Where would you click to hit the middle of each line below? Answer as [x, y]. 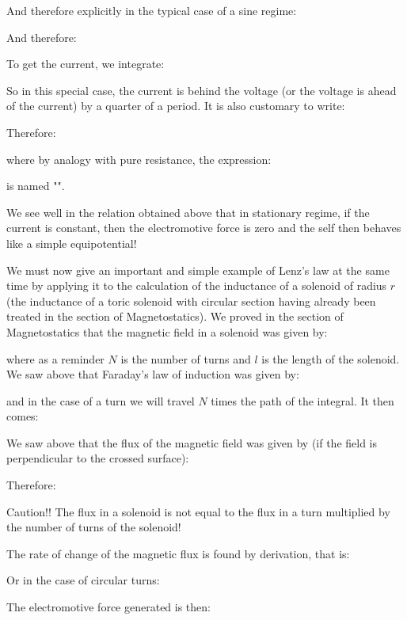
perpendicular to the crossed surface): [98, 458]
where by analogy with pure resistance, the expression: [139, 159]
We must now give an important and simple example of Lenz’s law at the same [198, 270]
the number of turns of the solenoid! [94, 527]
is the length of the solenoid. [331, 358]
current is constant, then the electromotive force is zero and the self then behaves [204, 228]
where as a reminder [55, 358]
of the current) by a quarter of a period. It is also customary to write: [176, 106]
